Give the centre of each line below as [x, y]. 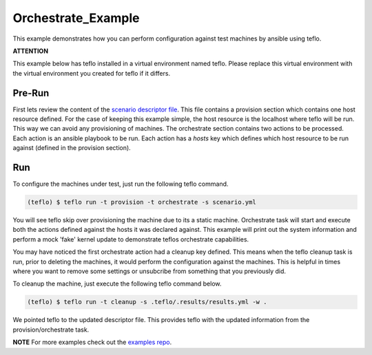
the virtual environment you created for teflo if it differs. [92, 73]
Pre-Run [31, 93]
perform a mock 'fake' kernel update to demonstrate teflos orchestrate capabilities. [131, 239]
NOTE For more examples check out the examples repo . [92, 342]
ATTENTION [30, 51]
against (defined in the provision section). [72, 148]
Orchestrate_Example [76, 18]
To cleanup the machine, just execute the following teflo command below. [117, 284]
